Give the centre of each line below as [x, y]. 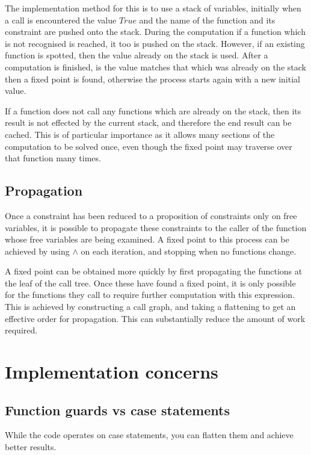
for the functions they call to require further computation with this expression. [150, 295]
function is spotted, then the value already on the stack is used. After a [137, 55]
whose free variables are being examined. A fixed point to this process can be [147, 239]
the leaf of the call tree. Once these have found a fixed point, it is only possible [150, 283]
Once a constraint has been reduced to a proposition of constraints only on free [151, 215]
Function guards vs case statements [117, 410]
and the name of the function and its [207, 20]
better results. [31, 447]
